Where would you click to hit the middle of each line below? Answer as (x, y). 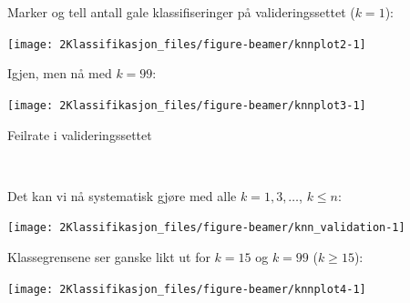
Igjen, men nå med (60, 73)
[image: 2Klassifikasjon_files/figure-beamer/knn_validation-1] (206, 228)
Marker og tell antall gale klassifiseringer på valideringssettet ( (181, 12)
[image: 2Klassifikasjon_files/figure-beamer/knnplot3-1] (187, 105)
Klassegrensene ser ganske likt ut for (109, 256)
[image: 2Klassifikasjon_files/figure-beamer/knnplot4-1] (187, 289)
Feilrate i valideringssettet (80, 134)
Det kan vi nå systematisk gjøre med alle (122, 195)
